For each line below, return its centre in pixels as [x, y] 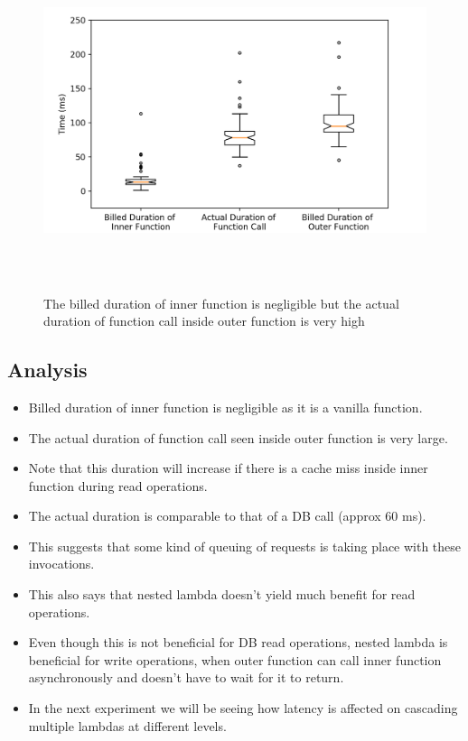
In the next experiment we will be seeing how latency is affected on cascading [243, 708]
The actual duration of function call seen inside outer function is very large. [238, 437]
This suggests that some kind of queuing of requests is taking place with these [245, 546]
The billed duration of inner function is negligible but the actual [221, 303]
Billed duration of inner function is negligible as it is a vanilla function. [225, 407]
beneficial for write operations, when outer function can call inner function [235, 659]
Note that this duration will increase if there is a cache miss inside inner [228, 468]
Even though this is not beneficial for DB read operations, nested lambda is [238, 642]
